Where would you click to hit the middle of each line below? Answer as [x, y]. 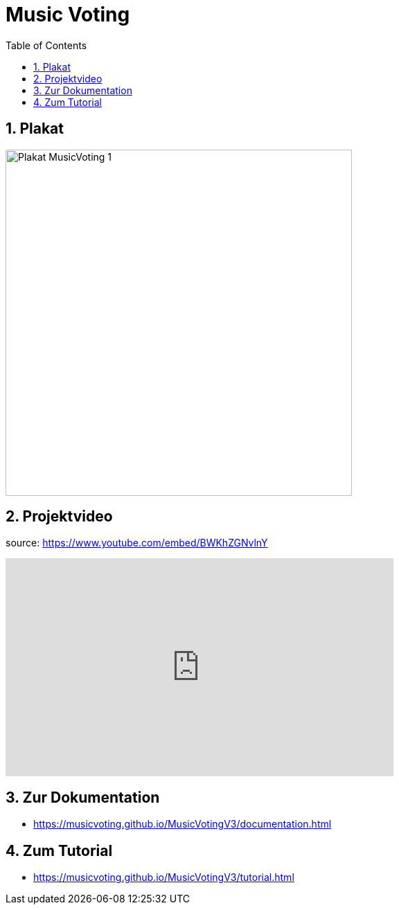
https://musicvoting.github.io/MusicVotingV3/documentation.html [183, 824]
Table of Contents [46, 45]
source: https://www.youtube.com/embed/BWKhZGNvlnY [137, 543]
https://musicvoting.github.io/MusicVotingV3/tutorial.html [164, 877]
